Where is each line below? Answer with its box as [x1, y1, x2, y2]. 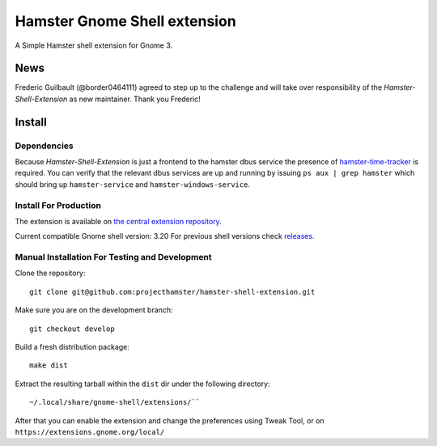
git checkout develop [29, 324, 115, 333]
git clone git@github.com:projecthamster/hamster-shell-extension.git [29, 287, 316, 296]
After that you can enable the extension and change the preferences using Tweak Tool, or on [15, 415, 325, 425]
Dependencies [15, 140, 74, 151]
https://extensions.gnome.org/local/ [15, 427, 165, 436]
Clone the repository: [15, 268, 86, 278]
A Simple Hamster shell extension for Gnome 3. [15, 40, 173, 50]
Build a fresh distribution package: [15, 342, 129, 352]
